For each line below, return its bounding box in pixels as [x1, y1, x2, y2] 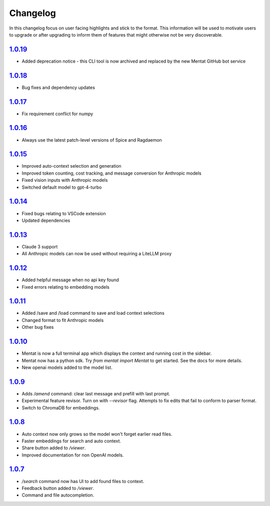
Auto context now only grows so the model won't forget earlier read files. [21, 431, 172, 437]
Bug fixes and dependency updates [21, 84, 95, 90]
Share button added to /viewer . [21, 445, 86, 451]
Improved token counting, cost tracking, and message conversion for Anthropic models [21, 170, 202, 176]
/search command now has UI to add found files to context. [21, 478, 144, 484]
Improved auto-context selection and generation [21, 163, 122, 169]
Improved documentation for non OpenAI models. [21, 452, 124, 458]
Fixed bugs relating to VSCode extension [21, 210, 106, 216]
